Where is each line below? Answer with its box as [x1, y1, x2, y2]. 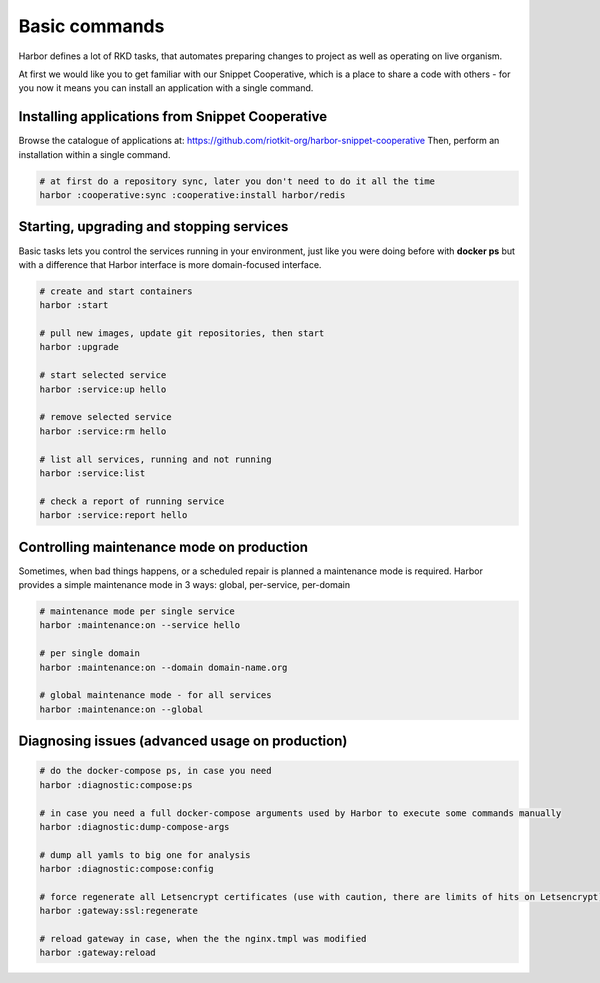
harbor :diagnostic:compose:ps [39, 779, 194, 790]
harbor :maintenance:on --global [39, 703, 204, 715]
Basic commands [18, 15, 165, 37]
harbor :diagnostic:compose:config [39, 863, 214, 875]
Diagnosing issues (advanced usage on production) [18, 733, 348, 750]
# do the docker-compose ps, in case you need [39, 765, 272, 777]
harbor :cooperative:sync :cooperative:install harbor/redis [39, 190, 346, 200]
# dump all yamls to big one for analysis [39, 849, 251, 860]
